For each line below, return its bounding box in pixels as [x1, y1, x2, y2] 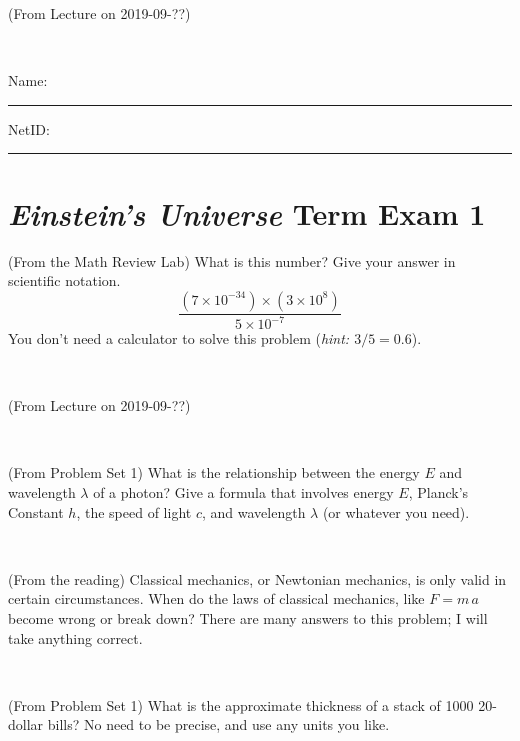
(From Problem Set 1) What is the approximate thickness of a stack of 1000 [8, 694, 474, 715]
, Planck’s [408, 482, 469, 503]
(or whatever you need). [322, 501, 470, 522]
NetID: [8, 118, 50, 139]
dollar [8, 714, 44, 735]
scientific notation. [8, 270, 121, 291]
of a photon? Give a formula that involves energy [93, 482, 394, 503]
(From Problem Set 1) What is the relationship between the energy [8, 462, 420, 483]
